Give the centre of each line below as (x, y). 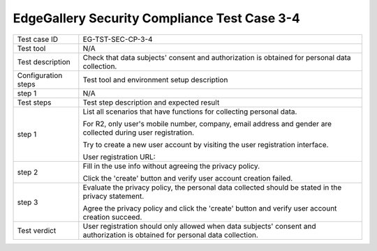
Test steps (34, 102)
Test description (44, 61)
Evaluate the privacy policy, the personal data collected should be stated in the (212, 187)
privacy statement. (113, 196)
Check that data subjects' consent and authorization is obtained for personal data (217, 57)
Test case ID (38, 39)
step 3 (28, 202)
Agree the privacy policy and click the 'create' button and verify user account (210, 208)
